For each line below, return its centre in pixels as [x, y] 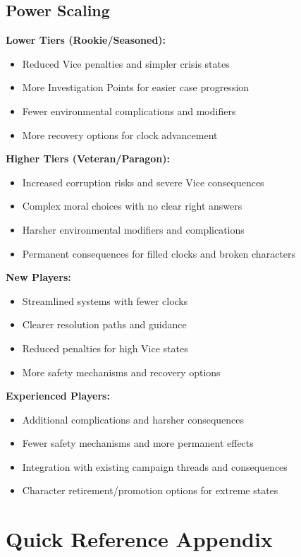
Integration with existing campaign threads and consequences [155, 466]
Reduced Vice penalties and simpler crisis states [126, 63]
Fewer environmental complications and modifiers [129, 110]
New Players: [38, 277]
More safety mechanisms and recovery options [121, 372]
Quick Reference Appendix [139, 539]
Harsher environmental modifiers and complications [133, 229]
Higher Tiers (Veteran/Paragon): [88, 158]
